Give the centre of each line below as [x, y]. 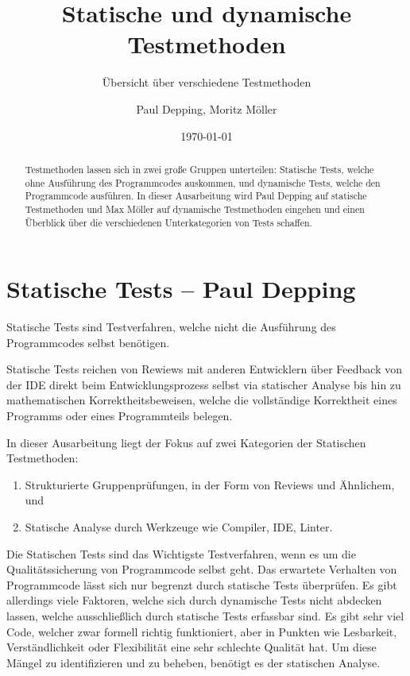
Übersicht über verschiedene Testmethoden [207, 82]
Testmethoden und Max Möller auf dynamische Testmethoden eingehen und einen [195, 209]
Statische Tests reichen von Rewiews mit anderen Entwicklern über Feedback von [205, 369]
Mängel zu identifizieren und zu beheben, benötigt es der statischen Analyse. [193, 662]
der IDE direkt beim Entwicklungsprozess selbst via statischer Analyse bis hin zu [204, 384]
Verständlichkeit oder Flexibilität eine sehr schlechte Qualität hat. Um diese [191, 647]
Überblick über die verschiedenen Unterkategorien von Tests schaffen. [168, 222]
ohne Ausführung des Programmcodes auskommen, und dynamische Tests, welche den [203, 182]
